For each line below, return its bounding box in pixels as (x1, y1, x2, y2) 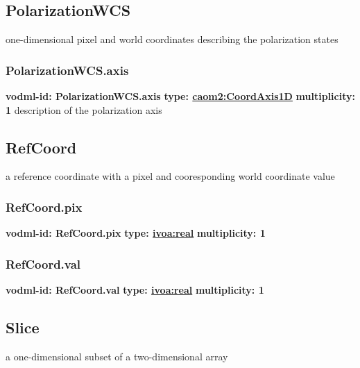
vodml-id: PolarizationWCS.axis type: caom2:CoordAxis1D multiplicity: (6, 89, 355, 103)
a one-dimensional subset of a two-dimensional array (6, 349, 228, 363)
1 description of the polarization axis (6, 102, 162, 117)
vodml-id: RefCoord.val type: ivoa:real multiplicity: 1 (6, 283, 264, 297)
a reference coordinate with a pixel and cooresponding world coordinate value (6, 169, 335, 183)
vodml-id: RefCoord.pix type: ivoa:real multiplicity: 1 (6, 226, 266, 240)
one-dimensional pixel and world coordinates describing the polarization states (6, 32, 338, 47)
